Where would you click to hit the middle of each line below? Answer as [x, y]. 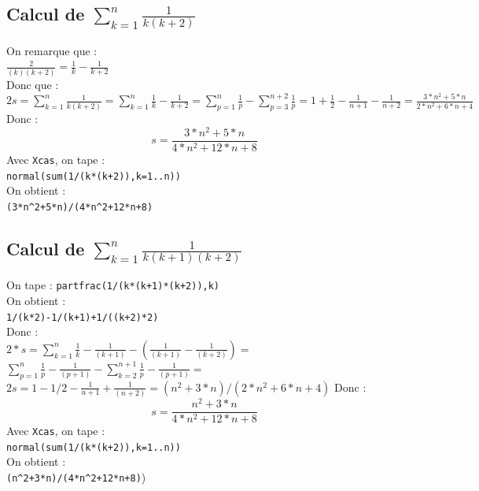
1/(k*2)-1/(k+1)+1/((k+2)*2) [83, 317]
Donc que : [33, 84]
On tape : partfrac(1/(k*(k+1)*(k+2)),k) [113, 285]
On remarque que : [52, 50]
